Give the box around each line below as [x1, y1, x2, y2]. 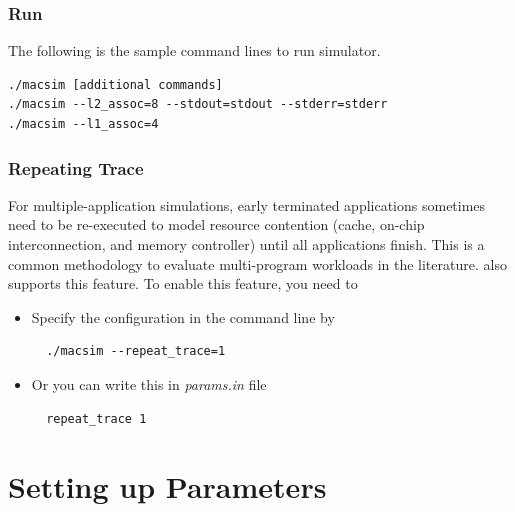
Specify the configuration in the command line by [31, 306, 335, 327]
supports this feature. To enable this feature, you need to [8, 273, 358, 294]
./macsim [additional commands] [8, 77, 223, 92]
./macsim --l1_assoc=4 [8, 117, 159, 131]
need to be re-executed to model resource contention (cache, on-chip [8, 214, 425, 235]
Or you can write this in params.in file [31, 373, 267, 394]
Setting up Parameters [8, 466, 327, 507]
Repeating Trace [8, 155, 144, 180]
